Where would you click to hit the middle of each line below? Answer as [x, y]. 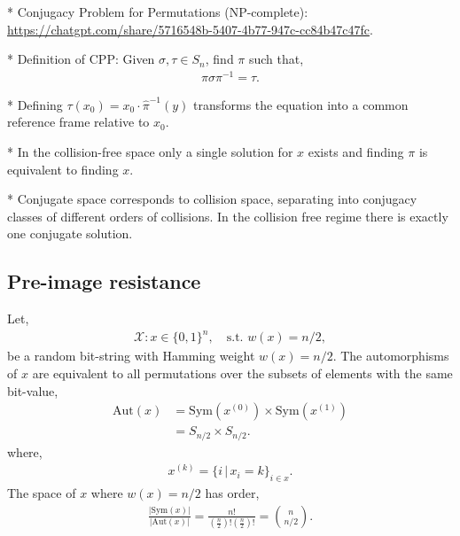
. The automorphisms [391, 356]
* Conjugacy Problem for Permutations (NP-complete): [158, 12]
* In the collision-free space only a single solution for [150, 152]
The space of [42, 493]
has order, [232, 493]
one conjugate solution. [70, 233]
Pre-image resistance [104, 281]
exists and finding [356, 152]
